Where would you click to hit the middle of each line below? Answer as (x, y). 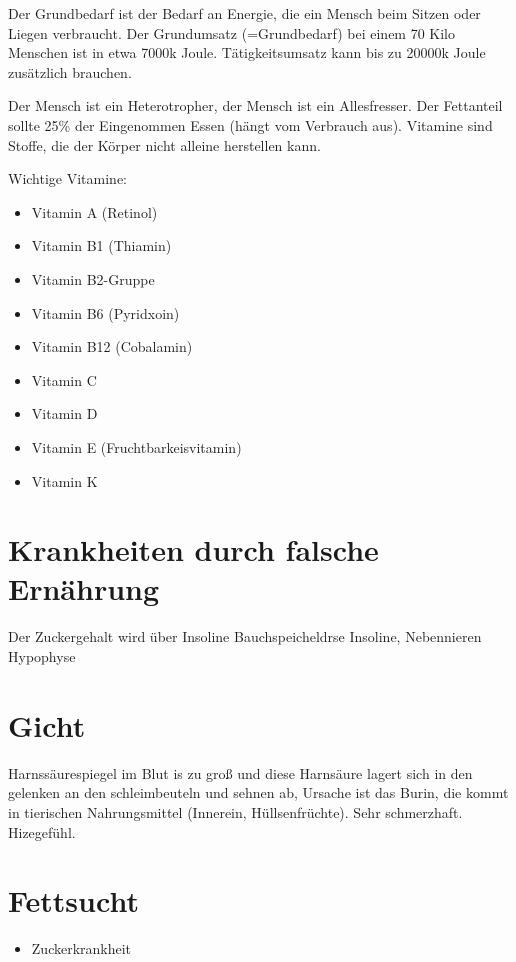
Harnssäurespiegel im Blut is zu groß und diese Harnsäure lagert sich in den (240, 772)
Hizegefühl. (42, 831)
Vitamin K (64, 480)
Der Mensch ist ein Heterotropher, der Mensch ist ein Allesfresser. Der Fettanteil (255, 105)
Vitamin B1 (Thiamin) (101, 245)
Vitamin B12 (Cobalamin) (112, 346)
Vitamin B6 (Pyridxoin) (105, 312)
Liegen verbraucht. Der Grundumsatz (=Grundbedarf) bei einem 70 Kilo (232, 32)
